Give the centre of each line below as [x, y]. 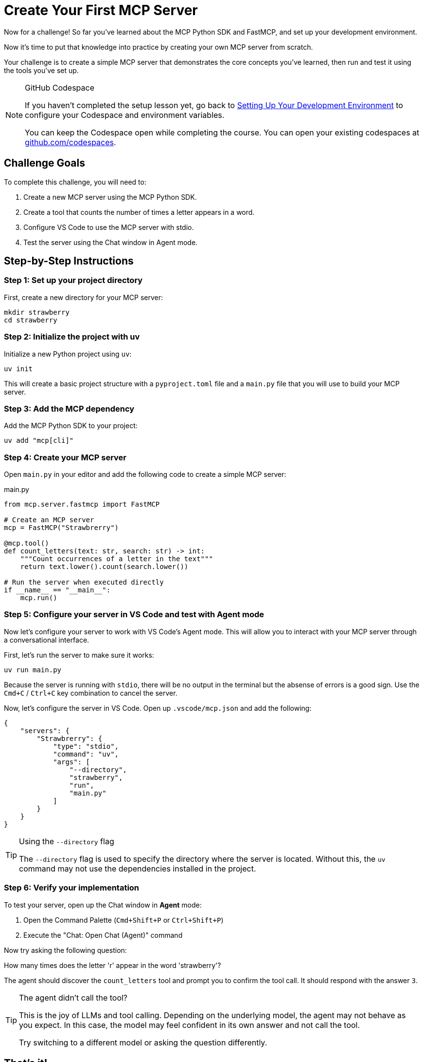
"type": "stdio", [86, 746]
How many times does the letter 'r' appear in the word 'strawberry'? [113, 965]
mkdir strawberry [37, 312]
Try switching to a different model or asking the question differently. [143, 1042]
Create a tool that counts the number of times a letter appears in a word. [139, 212]
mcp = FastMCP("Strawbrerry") [62, 528]
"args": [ [72, 762]
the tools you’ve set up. [41, 70]
